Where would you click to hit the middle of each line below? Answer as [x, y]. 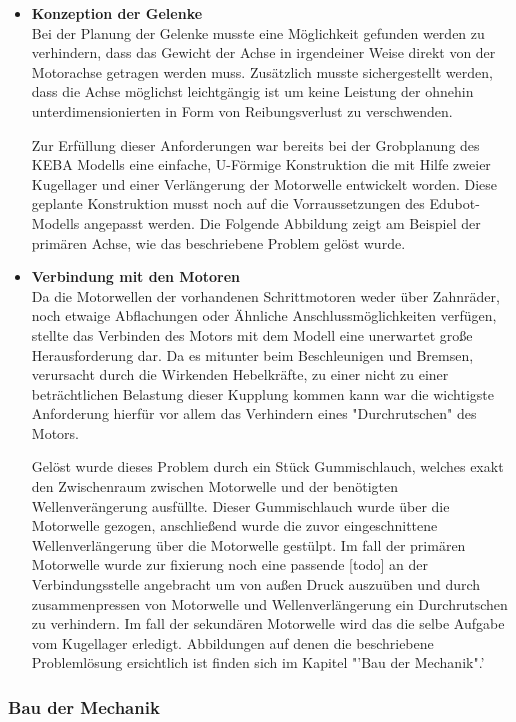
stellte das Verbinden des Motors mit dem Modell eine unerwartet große [252, 334]
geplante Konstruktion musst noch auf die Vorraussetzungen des [228, 203]
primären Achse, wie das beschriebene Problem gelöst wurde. [218, 242]
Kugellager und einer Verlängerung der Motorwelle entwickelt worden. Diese [264, 183]
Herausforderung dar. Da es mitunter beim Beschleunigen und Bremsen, [252, 354]
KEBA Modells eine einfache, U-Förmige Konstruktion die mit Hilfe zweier [261, 164]
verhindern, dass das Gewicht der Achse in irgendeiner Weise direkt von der [263, 52]
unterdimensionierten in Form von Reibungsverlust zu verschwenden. [242, 110]
